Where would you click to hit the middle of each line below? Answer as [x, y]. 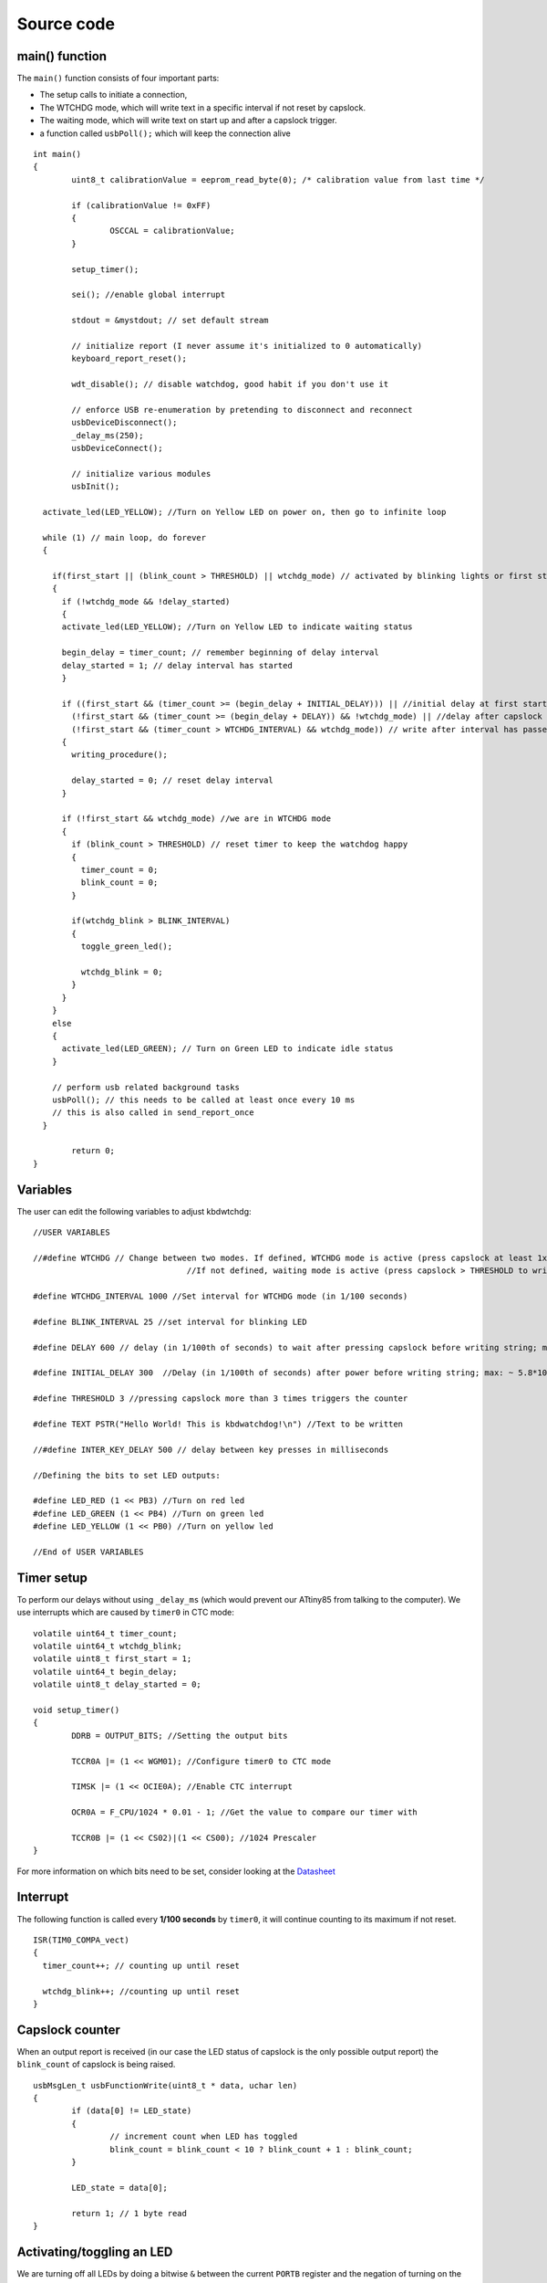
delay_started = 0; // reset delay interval [172, 780]
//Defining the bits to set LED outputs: [127, 1475]
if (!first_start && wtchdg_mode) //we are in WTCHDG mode [196, 819]
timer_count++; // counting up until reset [141, 1965]
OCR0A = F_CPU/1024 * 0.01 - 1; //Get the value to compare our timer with [245, 1812]
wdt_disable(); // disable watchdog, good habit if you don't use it [230, 384]
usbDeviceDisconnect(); [124, 423]
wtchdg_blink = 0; [122, 972]
